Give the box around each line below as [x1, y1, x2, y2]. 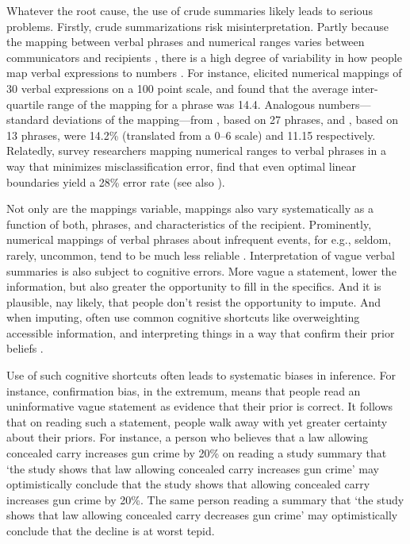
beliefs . [6, 340, 44, 357]
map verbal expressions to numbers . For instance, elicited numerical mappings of [6, 64, 402, 81]
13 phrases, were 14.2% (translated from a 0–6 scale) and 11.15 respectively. [6, 126, 376, 143]
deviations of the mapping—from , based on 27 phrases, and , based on [52, 111, 399, 128]
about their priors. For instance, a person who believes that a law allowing [6, 429, 369, 446]
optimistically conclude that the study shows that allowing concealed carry [6, 476, 370, 492]
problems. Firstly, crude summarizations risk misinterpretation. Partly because [6, 17, 389, 34]
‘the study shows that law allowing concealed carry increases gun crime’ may [6, 460, 379, 476]
